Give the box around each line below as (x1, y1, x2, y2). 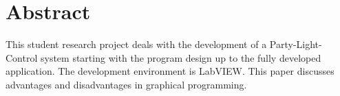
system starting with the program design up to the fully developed (40, 50, 321, 64)
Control (6, 50, 38, 64)
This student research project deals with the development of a (6, 37, 267, 51)
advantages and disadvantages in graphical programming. (6, 77, 247, 91)
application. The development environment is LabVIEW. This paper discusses (6, 64, 334, 78)
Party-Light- (269, 37, 322, 51)
